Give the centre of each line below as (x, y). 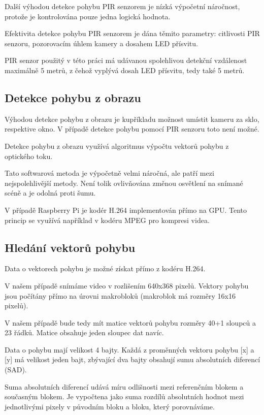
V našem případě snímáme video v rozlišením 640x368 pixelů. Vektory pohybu (127, 285)
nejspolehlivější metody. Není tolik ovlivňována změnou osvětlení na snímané (124, 183)
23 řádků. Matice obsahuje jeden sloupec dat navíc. (84, 332)
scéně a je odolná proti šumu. (50, 193)
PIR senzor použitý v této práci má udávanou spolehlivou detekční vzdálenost (126, 60)
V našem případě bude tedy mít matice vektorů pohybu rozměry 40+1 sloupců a (130, 322)
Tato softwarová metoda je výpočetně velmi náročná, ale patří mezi (109, 173)
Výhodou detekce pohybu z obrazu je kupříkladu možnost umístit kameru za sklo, (132, 119)
